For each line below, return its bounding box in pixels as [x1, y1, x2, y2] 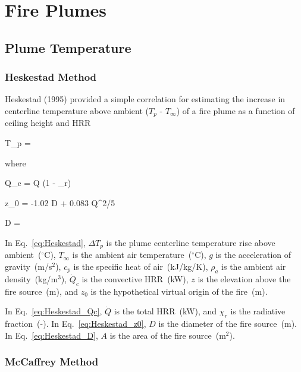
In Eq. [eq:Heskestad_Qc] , [5, 305, 102, 317]
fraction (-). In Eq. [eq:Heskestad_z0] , [5, 317, 146, 330]
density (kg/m [5, 272, 58, 285]
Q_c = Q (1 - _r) [5, 176, 71, 189]
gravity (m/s [5, 260, 52, 273]
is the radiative [230, 305, 286, 317]
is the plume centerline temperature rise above [106, 236, 275, 248]
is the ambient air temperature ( [72, 248, 192, 261]
